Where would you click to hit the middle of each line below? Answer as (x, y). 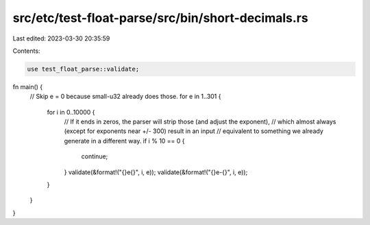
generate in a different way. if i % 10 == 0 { (124, 141)
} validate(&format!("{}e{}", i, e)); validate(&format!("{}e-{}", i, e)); (156, 172)
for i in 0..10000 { (71, 112)
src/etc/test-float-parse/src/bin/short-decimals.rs (160, 18)
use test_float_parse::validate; (83, 69)
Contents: (26, 51)
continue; (95, 156)
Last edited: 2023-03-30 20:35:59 (61, 38)
